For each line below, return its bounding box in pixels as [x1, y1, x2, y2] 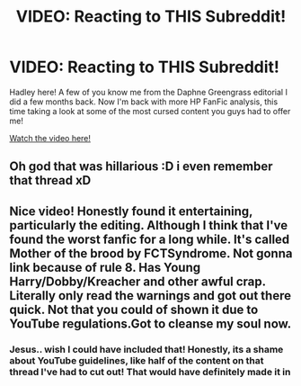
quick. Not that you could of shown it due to [9, 301, 259, 317]
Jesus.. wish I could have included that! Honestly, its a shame [9, 343, 284, 355]
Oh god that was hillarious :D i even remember [9, 159, 273, 175]
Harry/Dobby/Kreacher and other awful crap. [9, 274, 267, 289]
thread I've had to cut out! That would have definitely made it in [9, 365, 291, 378]
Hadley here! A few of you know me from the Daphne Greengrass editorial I [9, 86, 288, 97]
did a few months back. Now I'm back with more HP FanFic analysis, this [9, 96, 279, 107]
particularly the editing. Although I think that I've [9, 218, 288, 233]
